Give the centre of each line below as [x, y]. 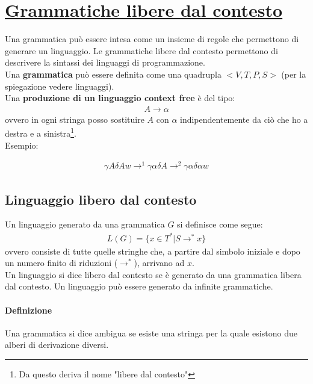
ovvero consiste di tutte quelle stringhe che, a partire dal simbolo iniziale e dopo [153, 251]
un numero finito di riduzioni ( [61, 263]
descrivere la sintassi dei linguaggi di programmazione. [105, 62]
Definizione [29, 310]
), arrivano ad [159, 263]
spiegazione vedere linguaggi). [60, 86]
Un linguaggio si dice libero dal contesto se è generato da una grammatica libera [153, 274]
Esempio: [22, 145]
